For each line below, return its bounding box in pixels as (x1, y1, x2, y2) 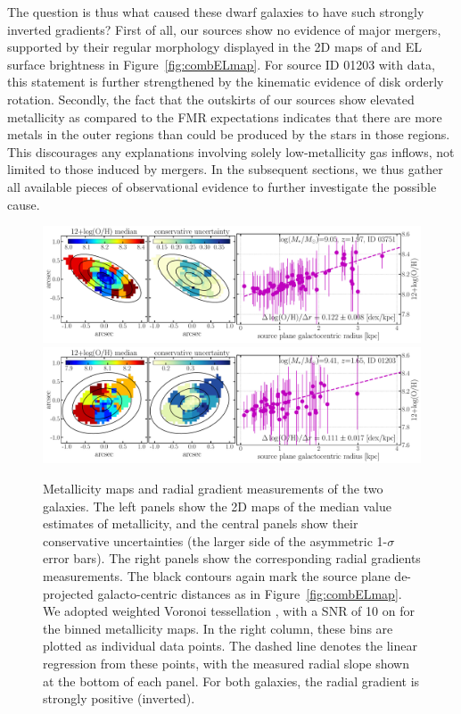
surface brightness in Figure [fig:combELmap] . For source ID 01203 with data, (7, 54, 435, 73)
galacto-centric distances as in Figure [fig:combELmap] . (97, 584, 402, 602)
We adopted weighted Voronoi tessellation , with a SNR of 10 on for (43, 602, 415, 620)
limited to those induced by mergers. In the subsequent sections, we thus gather (7, 160, 443, 178)
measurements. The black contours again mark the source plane (43, 566, 391, 585)
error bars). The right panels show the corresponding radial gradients (43, 549, 421, 568)
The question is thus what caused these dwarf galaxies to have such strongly (7, 3, 424, 21)
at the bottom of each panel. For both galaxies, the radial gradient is (43, 671, 420, 690)
